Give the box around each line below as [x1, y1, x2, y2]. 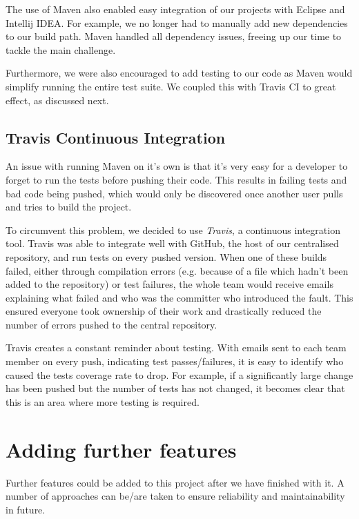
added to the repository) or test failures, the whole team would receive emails [6, 277, 333, 291]
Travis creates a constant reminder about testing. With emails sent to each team [6, 340, 347, 355]
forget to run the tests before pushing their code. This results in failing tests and [6, 172, 347, 186]
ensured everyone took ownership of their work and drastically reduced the [6, 304, 322, 318]
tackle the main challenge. [6, 42, 116, 57]
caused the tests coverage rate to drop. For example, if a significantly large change [6, 367, 353, 382]
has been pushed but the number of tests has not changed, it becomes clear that [6, 381, 345, 395]
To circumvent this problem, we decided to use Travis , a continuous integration [6, 222, 340, 237]
